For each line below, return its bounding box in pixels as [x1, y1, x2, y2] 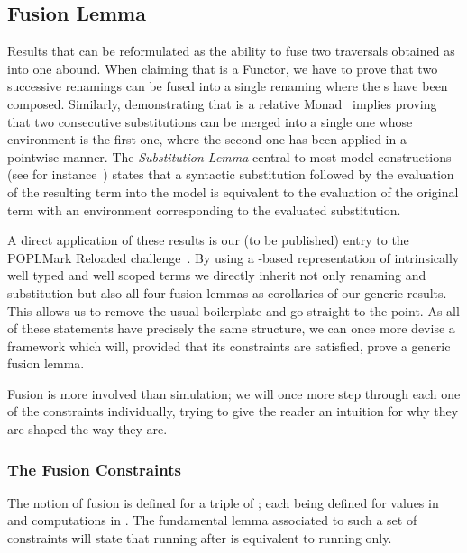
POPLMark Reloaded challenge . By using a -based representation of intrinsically [7, 248, 460, 267]
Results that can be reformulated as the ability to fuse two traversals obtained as [7, 41, 455, 60]
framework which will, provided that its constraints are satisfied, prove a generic [7, 336, 451, 355]
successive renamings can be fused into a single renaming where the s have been [7, 77, 448, 95]
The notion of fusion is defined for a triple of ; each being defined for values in [7, 493, 439, 512]
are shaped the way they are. [7, 420, 168, 439]
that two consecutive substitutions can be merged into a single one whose [7, 112, 413, 131]
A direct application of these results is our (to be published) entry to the [7, 231, 409, 249]
